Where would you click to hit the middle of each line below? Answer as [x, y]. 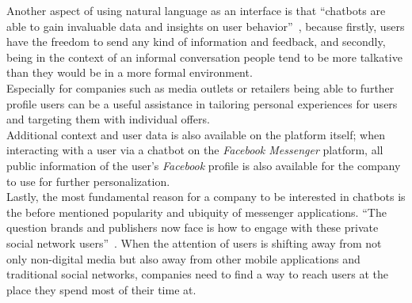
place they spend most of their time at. [101, 289]
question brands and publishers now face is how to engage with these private [193, 227]
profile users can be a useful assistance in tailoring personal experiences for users [202, 103]
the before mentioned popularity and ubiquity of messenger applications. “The [196, 212]
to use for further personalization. [88, 181]
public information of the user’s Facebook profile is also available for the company [204, 165]
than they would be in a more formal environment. [130, 72]
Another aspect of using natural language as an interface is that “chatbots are [196, 10]
